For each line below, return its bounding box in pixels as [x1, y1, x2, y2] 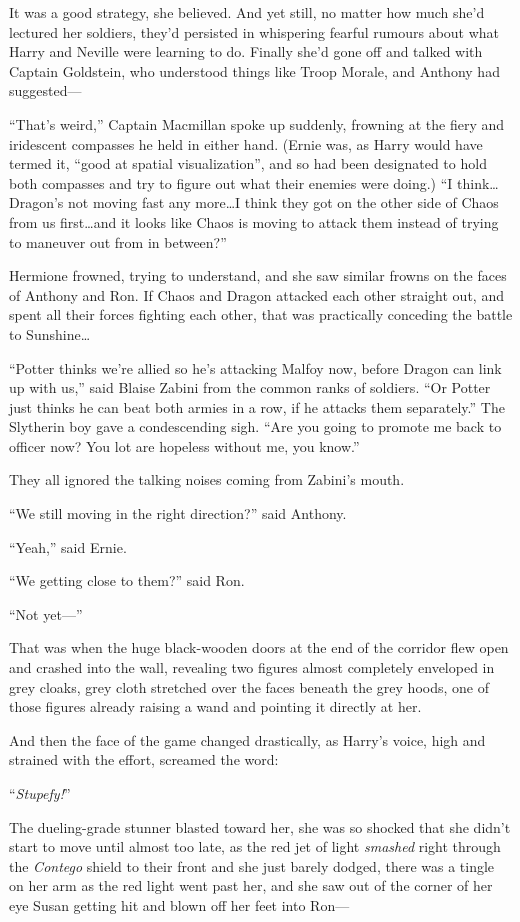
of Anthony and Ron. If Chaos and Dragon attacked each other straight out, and [9, 284, 504, 305]
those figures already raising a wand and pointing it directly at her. [9, 696, 422, 717]
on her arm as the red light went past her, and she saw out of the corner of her [9, 875, 493, 896]
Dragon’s [9, 192, 64, 213]
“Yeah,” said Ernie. [9, 536, 127, 557]
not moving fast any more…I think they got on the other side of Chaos [68, 192, 499, 213]
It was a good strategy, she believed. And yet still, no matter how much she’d [9, 2, 485, 22]
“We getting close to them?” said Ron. [9, 570, 245, 591]
